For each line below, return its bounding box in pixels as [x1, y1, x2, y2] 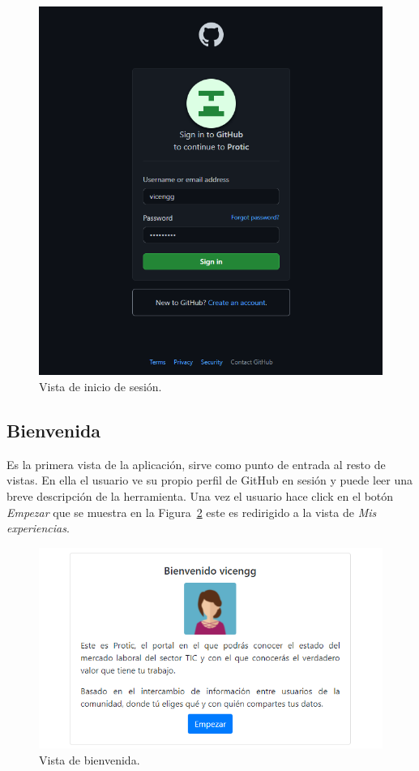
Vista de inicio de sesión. [39, 377, 162, 394]
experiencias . [6, 519, 70, 536]
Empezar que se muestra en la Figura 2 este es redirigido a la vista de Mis [6, 503, 377, 520]
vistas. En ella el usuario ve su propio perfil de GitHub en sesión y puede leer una [6, 472, 413, 489]
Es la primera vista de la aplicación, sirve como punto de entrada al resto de [6, 455, 386, 472]
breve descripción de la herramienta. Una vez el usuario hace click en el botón [6, 487, 394, 504]
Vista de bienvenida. [39, 751, 140, 768]
